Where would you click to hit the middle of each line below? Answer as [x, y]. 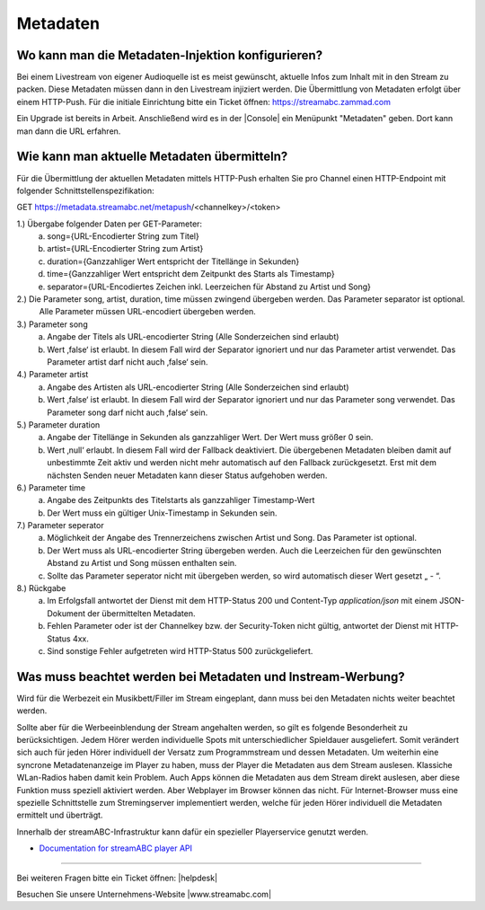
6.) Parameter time [51, 487]
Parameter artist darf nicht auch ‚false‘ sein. [128, 362]
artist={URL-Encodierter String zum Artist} [125, 249]
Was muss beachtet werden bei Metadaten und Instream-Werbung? [211, 677]
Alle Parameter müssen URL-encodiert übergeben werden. [147, 312]
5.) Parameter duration [58, 424]
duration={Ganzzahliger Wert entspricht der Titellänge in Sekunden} [173, 261]
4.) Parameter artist [53, 375]
